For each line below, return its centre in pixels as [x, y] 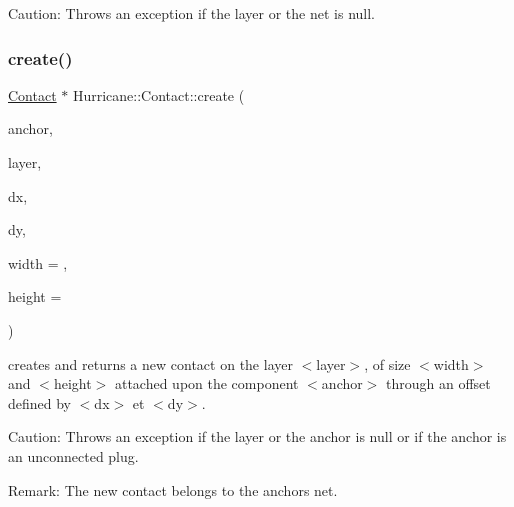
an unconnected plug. [73, 455]
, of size [387, 363]
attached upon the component [206, 383]
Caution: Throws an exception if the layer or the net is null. [191, 13]
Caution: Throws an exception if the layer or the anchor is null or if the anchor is [257, 436]
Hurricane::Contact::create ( [158, 94]
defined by [40, 402]
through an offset [438, 383]
